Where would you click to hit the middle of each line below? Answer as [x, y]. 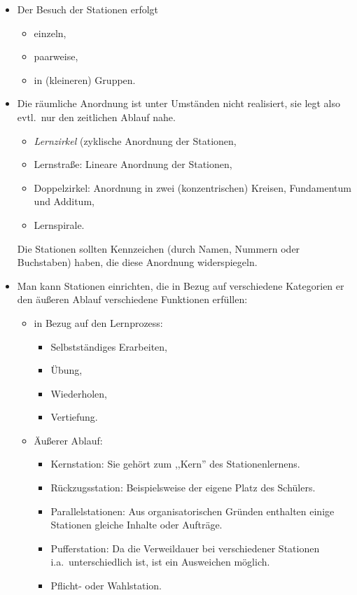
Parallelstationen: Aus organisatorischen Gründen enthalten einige [192, 511]
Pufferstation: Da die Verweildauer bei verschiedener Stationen [185, 548]
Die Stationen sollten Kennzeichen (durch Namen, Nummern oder [159, 248]
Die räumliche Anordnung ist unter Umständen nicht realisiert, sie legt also [179, 103]
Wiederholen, [79, 393]
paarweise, [56, 56]
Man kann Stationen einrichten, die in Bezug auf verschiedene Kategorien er [181, 285]
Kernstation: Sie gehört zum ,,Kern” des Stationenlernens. [175, 464]
